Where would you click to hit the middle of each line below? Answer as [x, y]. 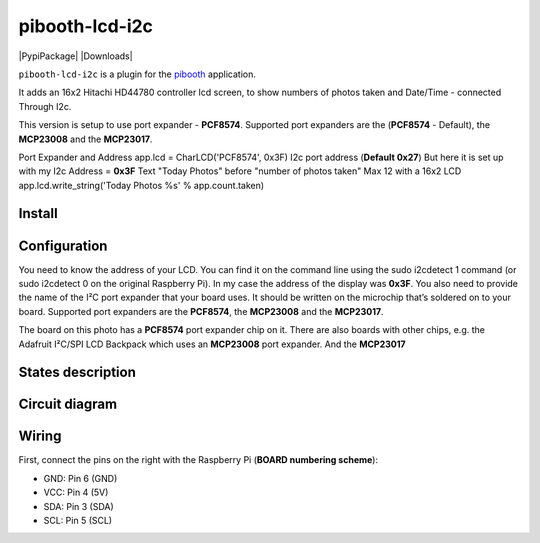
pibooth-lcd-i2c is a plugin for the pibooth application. [137, 74]
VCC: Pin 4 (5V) [76, 492]
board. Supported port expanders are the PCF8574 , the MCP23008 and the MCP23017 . [201, 311]
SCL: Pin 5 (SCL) [78, 521]
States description [77, 372]
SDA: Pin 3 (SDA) [78, 506]
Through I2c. [45, 106]
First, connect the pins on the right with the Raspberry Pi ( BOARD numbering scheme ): [198, 460]
